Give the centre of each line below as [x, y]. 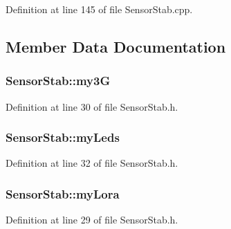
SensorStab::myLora [63, 193]
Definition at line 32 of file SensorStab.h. [92, 163]
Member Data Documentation [116, 46]
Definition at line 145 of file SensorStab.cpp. [99, 9]
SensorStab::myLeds [63, 137]
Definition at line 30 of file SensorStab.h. [92, 106]
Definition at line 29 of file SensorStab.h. [92, 220]
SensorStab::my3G [58, 81]
